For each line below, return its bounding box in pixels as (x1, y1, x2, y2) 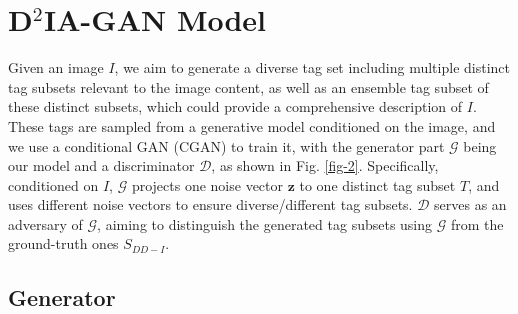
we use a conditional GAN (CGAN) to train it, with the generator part (8, 135, 445, 156)
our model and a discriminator (8, 155, 195, 176)
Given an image (8, 57, 104, 78)
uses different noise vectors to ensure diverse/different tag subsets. (8, 194, 413, 215)
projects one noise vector (131, 174, 283, 195)
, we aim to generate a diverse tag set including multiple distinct (114, 57, 510, 78)
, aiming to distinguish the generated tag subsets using (97, 213, 433, 234)
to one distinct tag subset (299, 174, 456, 195)
